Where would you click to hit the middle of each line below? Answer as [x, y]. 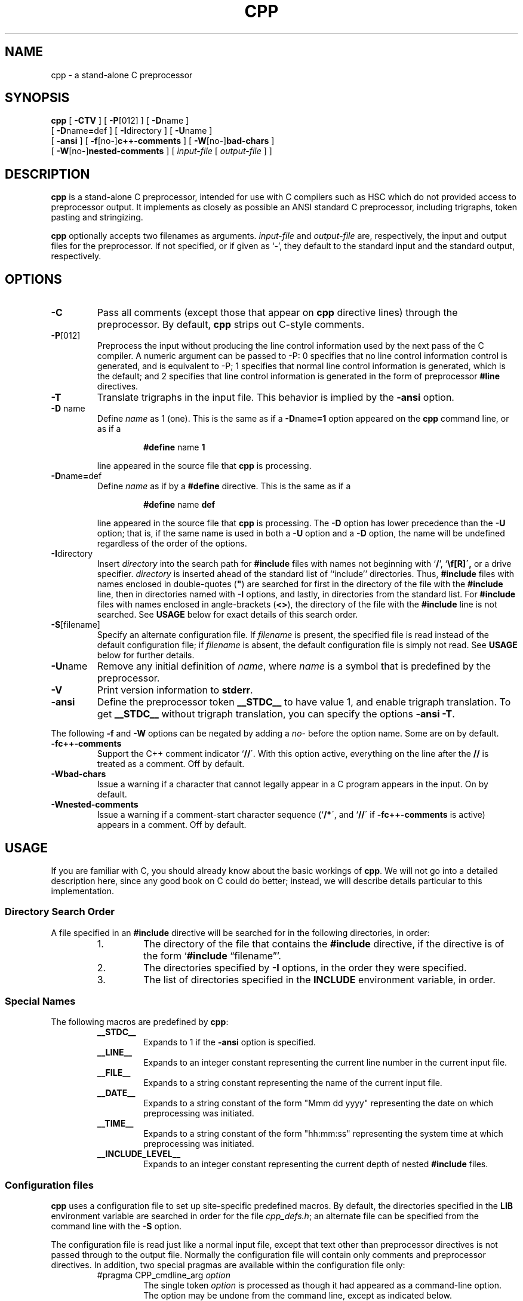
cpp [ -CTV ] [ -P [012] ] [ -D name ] [120, 121]
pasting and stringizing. [97, 217]
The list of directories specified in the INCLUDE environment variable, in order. [319, 979]
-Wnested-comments [95, 805]
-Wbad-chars [79, 774]
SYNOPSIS [37, 98]
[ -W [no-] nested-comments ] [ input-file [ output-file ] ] [161, 151]
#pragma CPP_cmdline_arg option [164, 1275]
